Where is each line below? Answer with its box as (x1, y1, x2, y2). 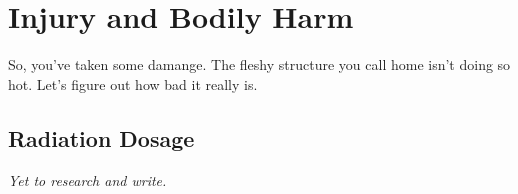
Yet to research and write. (8, 169, 167, 190)
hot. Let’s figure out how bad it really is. (8, 73, 258, 94)
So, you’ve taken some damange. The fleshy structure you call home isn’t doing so (8, 54, 511, 75)
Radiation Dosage (8, 122, 195, 153)
